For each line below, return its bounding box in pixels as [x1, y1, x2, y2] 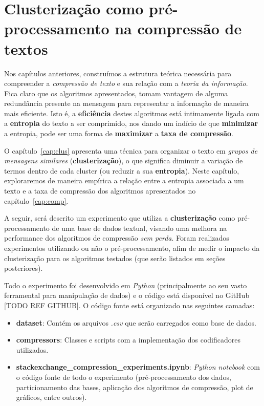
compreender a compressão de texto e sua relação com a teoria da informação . [4, 78, 248, 89]
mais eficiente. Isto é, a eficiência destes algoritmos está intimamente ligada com [4, 108, 259, 118]
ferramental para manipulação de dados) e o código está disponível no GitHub [4, 290, 250, 301]
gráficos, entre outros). [16, 392, 87, 402]
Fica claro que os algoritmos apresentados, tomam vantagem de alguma [4, 88, 228, 98]
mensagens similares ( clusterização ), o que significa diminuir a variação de [4, 155, 243, 166]
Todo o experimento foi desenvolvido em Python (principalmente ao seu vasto [4, 280, 247, 290]
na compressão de [115, 18, 242, 39]
